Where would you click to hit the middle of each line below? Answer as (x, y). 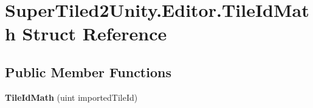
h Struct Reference (86, 33)
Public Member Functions (88, 71)
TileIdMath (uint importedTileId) (71, 97)
